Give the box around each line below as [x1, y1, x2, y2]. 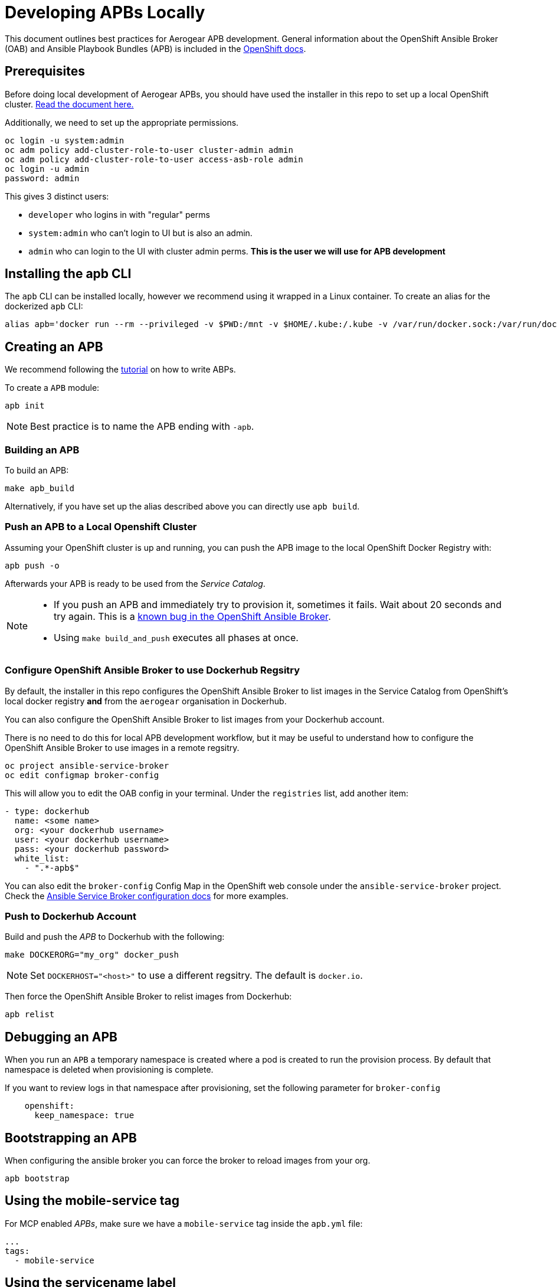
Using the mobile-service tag [5, 1193, 179, 1208]
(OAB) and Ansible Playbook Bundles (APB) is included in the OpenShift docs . [5, 43, 306, 54]
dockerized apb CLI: [5, 301, 83, 312]
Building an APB [5, 443, 80, 456]
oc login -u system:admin [5, 135, 124, 145]
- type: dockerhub [5, 806, 90, 816]
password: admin [5, 173, 80, 183]
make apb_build [5, 484, 75, 494]
